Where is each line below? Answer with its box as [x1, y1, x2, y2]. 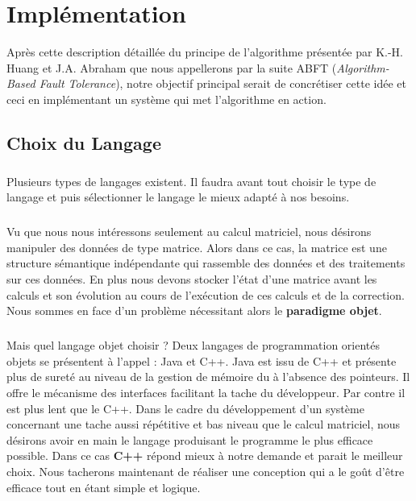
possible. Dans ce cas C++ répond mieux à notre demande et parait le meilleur [6, 447, 403, 464]
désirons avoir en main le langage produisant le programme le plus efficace [6, 431, 373, 448]
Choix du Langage [6, 130, 161, 155]
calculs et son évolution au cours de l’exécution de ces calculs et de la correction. [6, 286, 405, 303]
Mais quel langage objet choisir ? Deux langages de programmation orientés [6, 337, 381, 354]
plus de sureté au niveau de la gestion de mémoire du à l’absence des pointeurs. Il [6, 368, 410, 385]
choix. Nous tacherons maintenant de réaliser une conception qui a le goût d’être [6, 462, 405, 479]
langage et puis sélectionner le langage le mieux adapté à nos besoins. [6, 188, 350, 205]
